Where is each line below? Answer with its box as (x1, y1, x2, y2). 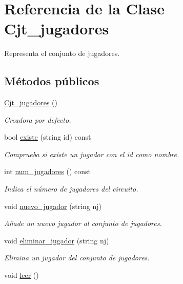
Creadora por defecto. (4, 114, 71, 125)
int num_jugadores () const (4, 166, 91, 177)
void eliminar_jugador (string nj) (4, 235, 109, 245)
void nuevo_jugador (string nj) (4, 200, 101, 211)
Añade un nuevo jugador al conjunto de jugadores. (4, 218, 162, 229)
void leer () (4, 270, 39, 280)
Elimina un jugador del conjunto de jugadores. (4, 252, 150, 263)
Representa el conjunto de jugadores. (4, 48, 120, 59)
